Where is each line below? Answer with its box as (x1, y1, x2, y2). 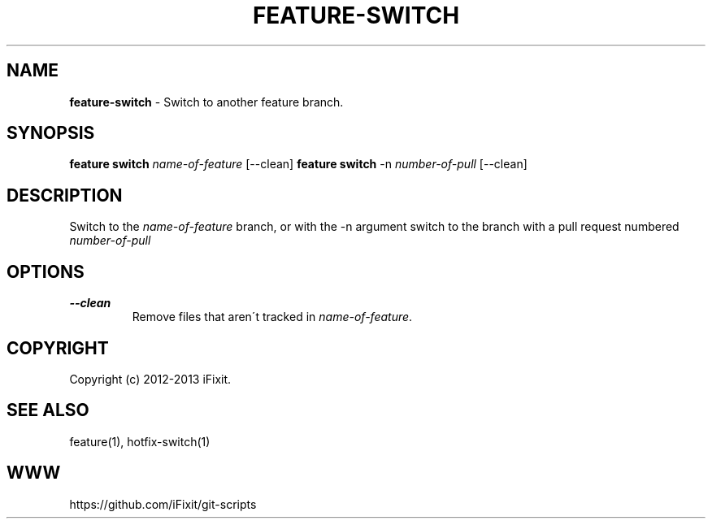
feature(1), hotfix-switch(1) (69, 434, 211, 449)
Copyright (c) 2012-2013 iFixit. (69, 371, 232, 386)
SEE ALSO (7, 400, 89, 421)
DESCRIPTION (7, 184, 123, 206)
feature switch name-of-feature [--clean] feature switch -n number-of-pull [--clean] (69, 157, 527, 171)
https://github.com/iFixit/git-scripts (69, 497, 257, 511)
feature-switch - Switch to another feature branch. (69, 94, 344, 109)
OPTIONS (7, 261, 85, 282)
